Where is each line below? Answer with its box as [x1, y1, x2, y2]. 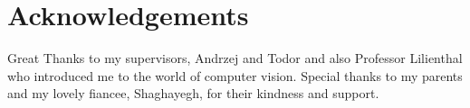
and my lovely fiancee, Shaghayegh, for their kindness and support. [7, 84, 379, 103]
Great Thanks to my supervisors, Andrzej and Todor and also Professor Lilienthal [7, 49, 463, 67]
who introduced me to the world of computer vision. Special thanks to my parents [7, 66, 463, 85]
